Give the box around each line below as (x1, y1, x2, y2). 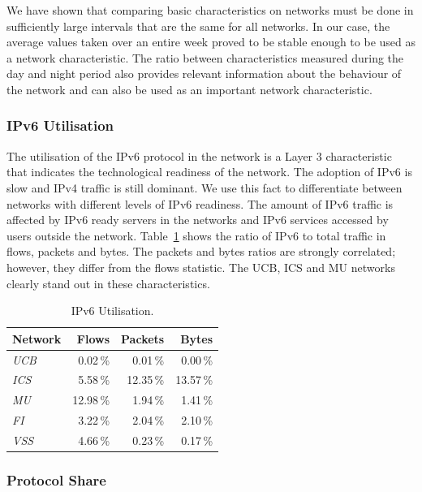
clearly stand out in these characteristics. (6, 274, 210, 291)
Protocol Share (6, 469, 106, 490)
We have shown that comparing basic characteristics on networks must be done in (6, 2, 414, 18)
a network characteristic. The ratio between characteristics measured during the (6, 49, 404, 66)
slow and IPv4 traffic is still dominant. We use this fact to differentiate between (6, 179, 403, 196)
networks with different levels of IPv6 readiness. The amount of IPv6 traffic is (6, 195, 394, 212)
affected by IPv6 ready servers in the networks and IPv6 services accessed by (6, 211, 389, 228)
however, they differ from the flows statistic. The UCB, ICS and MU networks (6, 258, 395, 275)
